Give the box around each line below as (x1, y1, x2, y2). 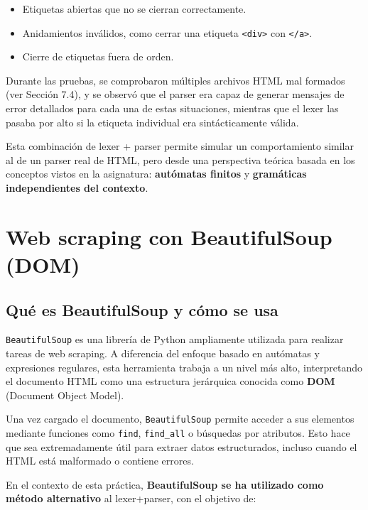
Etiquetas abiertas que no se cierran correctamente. (22, 1, 247, 16)
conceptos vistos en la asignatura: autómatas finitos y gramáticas (6, 166, 307, 181)
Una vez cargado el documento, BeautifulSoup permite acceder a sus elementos (6, 411, 355, 426)
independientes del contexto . (6, 180, 148, 195)
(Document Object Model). (6, 387, 124, 402)
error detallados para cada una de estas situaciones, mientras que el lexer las (6, 101, 339, 116)
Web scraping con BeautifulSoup (6, 222, 332, 251)
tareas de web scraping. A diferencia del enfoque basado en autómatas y (6, 346, 320, 361)
